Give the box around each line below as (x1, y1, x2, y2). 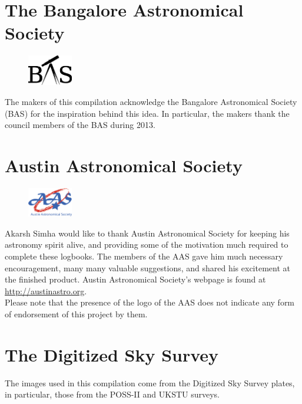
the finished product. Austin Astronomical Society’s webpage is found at (5, 273, 266, 285)
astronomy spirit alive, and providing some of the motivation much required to (5, 238, 288, 251)
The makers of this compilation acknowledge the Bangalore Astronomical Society (5, 96, 297, 107)
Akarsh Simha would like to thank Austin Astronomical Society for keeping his (5, 226, 290, 239)
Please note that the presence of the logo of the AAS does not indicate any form (5, 296, 295, 308)
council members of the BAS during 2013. (5, 119, 155, 131)
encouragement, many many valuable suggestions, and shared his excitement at (5, 261, 290, 274)
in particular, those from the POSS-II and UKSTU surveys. (5, 388, 220, 400)
